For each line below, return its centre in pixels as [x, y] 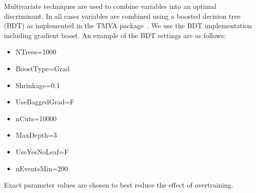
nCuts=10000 [36, 118]
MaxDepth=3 [36, 135]
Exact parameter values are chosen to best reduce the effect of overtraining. [119, 185]
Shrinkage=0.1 [38, 85]
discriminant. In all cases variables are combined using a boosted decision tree [122, 16]
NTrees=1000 [36, 52]
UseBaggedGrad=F [45, 102]
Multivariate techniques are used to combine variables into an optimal [110, 6]
